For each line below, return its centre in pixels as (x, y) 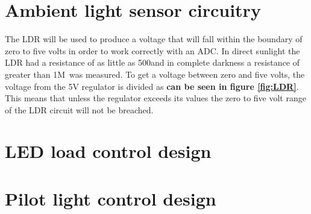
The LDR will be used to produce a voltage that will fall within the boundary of (154, 39)
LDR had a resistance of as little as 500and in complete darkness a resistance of (152, 62)
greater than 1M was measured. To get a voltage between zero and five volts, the (155, 74)
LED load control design (108, 151)
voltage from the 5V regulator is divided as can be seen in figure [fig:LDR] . (152, 86)
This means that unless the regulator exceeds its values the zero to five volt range (155, 98)
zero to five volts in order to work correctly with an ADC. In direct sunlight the (152, 50)
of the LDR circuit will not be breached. (79, 109)
